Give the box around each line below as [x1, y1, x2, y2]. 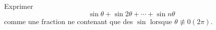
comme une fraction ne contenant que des [4, 16, 133, 26]
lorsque [150, 16, 172, 26]
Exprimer [4, 1, 33, 11]
